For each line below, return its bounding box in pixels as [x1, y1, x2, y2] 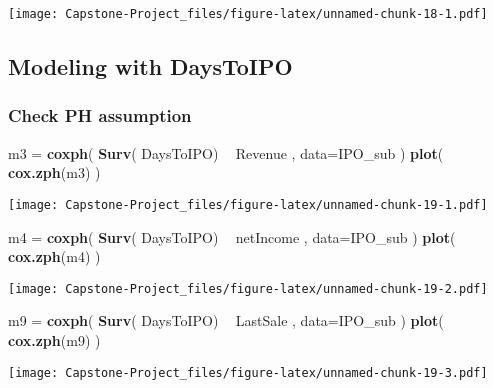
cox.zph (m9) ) [8, 329, 101, 350]
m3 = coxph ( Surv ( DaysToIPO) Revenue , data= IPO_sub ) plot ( [8, 142, 444, 163]
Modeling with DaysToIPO [8, 51, 293, 82]
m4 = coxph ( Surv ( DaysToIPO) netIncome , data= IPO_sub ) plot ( [8, 226, 456, 247]
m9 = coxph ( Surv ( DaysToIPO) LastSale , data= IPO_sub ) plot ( [8, 310, 444, 331]
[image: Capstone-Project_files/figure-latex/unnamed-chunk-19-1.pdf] [8, 197, 488, 212]
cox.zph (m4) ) [8, 246, 101, 267]
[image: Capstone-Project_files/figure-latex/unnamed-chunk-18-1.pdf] [8, 7, 488, 21]
